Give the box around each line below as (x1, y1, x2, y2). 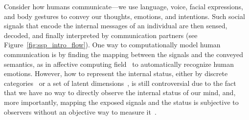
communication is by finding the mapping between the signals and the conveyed (4, 49, 244, 59)
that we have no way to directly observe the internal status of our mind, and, (4, 87, 236, 98)
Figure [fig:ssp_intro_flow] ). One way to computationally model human (4, 40, 221, 50)
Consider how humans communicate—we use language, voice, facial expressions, (4, 1, 243, 11)
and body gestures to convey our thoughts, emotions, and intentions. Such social (4, 11, 245, 21)
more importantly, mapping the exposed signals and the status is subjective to (4, 97, 239, 107)
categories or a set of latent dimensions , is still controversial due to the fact (4, 78, 236, 88)
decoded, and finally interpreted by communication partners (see (4, 30, 198, 40)
